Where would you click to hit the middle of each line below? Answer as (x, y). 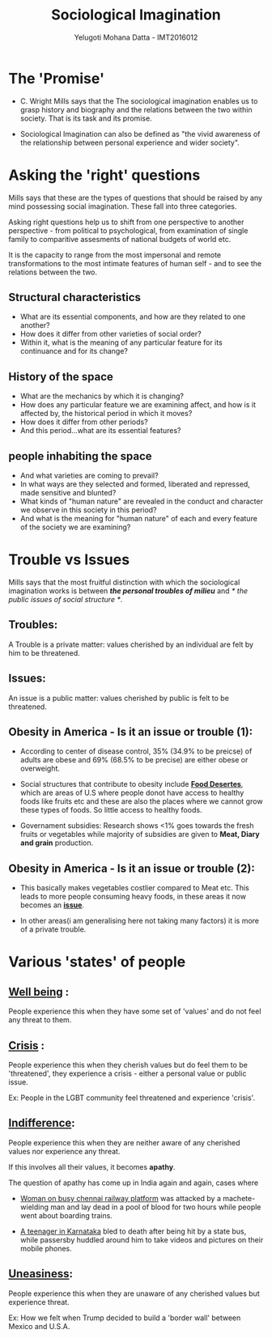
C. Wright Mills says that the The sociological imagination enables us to (139, 101)
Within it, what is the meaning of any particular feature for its (121, 342)
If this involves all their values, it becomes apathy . (92, 1166)
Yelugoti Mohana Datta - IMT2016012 (136, 37)
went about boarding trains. (66, 1215)
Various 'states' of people (97, 962)
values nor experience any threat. (64, 1151)
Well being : (39, 992)
